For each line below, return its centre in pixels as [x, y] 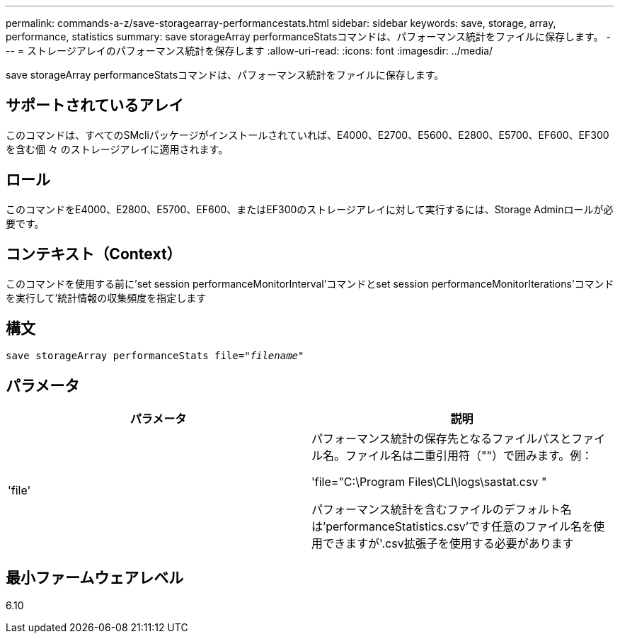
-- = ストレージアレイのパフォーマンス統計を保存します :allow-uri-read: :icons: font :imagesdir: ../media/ [249, 51]
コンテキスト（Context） [94, 254]
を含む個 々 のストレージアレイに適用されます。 [117, 149]
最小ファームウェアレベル [95, 577]
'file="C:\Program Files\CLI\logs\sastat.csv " [429, 482]
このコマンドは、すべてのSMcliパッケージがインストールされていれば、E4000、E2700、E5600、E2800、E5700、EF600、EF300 [308, 135]
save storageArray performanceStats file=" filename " [155, 356]
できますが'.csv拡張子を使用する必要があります [448, 544]
